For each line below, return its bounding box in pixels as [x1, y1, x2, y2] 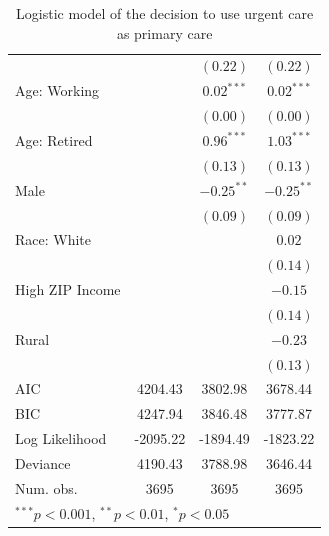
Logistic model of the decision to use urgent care [16, 3, 314, 23]
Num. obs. [15, 477, 78, 498]
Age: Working [15, 80, 100, 101]
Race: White [15, 229, 92, 250]
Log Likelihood [15, 428, 107, 449]
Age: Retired [15, 129, 93, 150]
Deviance [15, 452, 71, 473]
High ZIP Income [15, 279, 121, 300]
